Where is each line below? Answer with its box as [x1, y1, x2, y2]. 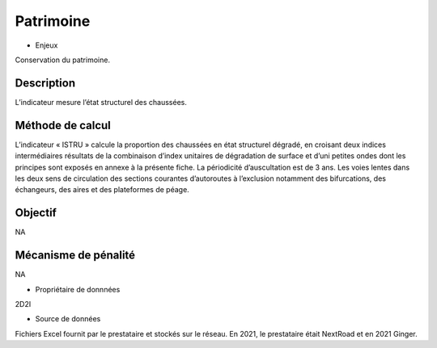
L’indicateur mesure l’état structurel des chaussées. [15, 97, 188, 107]
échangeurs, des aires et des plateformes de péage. [15, 185, 189, 195]
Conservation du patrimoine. [15, 55, 111, 65]
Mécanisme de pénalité [15, 249, 136, 262]
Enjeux [35, 40, 58, 50]
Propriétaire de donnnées [35, 284, 121, 294]
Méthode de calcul [15, 118, 111, 132]
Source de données [35, 314, 101, 324]
